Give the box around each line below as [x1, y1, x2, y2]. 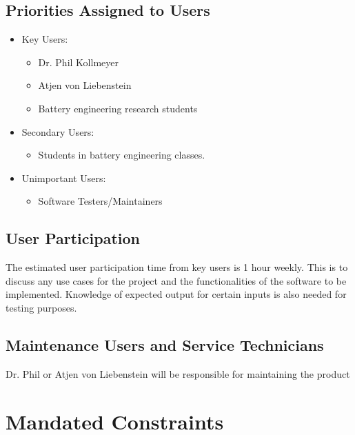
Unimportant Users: [21, 170, 106, 185]
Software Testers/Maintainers [38, 194, 163, 208]
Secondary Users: [21, 124, 94, 139]
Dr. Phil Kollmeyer [38, 54, 119, 69]
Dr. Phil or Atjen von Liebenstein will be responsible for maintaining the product [6, 366, 350, 381]
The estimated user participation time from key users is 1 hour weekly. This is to [6, 260, 348, 274]
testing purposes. [6, 300, 77, 314]
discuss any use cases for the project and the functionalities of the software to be [6, 273, 347, 287]
